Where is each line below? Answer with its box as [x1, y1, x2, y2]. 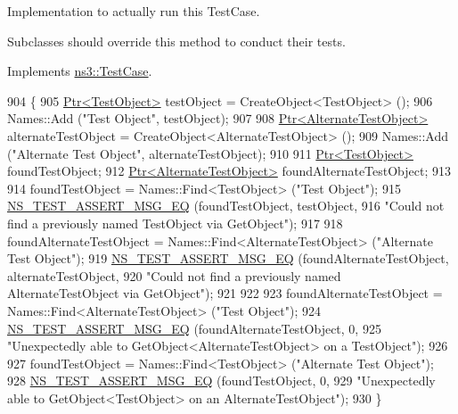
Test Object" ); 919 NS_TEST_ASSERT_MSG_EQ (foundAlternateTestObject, [7, 249, 449, 268]
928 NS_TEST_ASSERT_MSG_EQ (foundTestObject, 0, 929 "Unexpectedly [7, 371, 436, 390]
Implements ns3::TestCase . [7, 62, 152, 80]
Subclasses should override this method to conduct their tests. [7, 31, 346, 50]
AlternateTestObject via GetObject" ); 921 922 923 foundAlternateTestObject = [7, 284, 443, 302]
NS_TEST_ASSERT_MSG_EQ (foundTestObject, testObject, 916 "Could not [7, 196, 445, 215]
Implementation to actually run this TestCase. [7, 2, 260, 20]
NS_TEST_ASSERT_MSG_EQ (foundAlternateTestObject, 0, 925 [7, 319, 381, 337]
